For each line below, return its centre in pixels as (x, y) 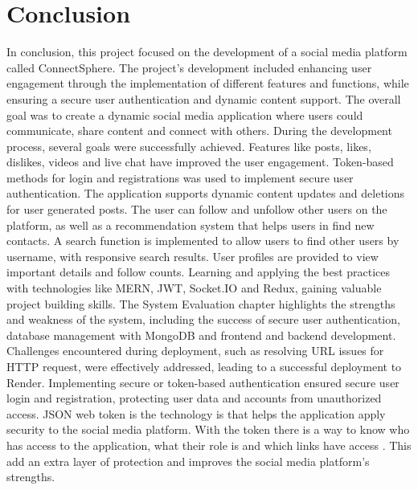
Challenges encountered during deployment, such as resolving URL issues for (195, 351)
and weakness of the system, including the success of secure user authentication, (203, 319)
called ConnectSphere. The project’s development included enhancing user (189, 67)
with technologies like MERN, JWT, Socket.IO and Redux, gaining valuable (194, 288)
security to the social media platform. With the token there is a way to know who (208, 429)
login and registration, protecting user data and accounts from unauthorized (194, 398)
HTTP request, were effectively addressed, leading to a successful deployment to (204, 366)
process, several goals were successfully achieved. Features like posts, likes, (189, 146)
